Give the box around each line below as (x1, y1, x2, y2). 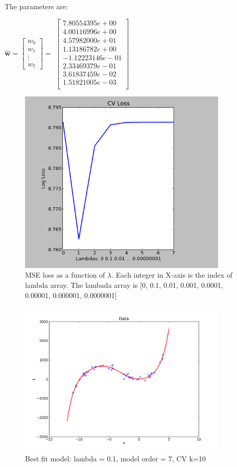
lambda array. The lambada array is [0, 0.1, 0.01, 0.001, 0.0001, (25, 280, 223, 290)
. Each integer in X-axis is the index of (111, 269, 233, 280)
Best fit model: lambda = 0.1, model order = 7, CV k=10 (25, 453, 206, 463)
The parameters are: (5, 1, 68, 11)
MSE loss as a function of (25, 269, 105, 280)
